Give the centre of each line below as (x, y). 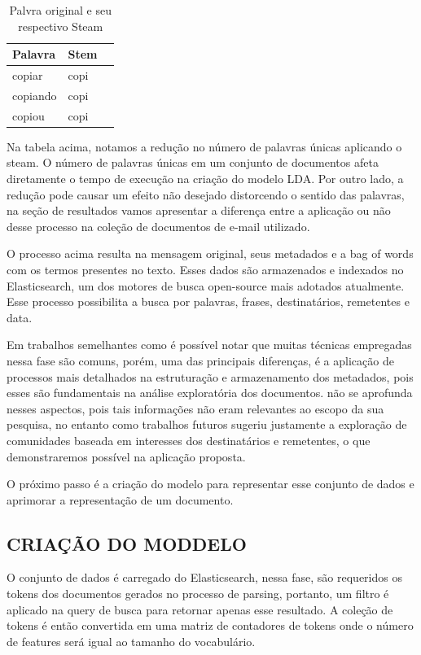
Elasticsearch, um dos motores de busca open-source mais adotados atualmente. (206, 285)
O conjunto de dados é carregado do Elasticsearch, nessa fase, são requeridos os (204, 577)
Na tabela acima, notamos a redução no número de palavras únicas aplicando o (204, 146)
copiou (29, 115)
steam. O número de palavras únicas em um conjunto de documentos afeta (193, 162)
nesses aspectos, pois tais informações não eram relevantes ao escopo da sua (195, 408)
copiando (35, 95)
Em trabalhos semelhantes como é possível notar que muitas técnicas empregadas (209, 345)
